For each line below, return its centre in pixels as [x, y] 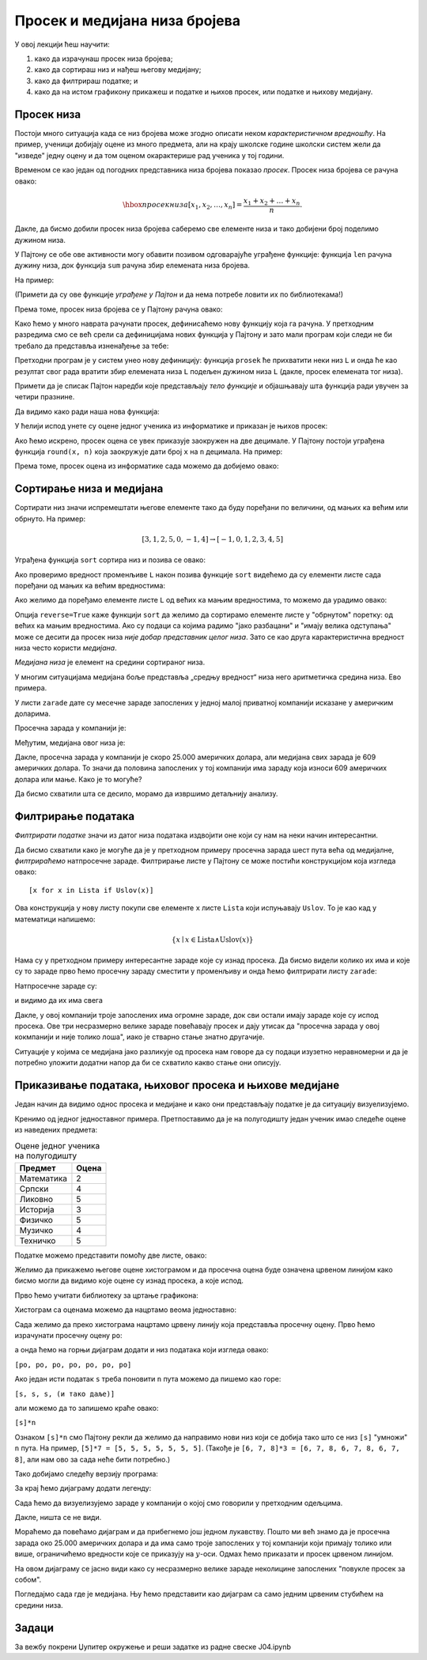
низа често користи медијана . [66, 648]
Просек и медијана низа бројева [128, 21]
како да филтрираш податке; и [86, 81]
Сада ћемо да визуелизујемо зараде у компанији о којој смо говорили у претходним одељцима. [179, 1503]
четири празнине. [45, 397]
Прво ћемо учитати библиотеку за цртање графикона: [107, 1295]
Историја [37, 1209]
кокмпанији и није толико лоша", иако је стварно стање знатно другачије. [140, 1037]
